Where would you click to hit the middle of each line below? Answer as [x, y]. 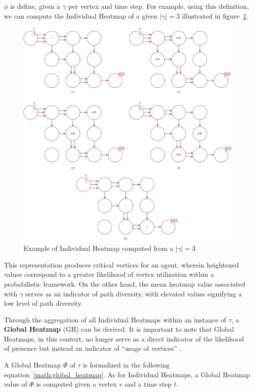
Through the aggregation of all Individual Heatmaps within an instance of [115, 319]
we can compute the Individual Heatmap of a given [81, 15]
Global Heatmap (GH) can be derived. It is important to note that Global [119, 329]
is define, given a [35, 6]
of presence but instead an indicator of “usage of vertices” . [93, 348]
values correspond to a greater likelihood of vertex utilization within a [109, 274]
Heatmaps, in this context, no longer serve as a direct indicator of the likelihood [124, 338]
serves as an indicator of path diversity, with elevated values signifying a [134, 293]
